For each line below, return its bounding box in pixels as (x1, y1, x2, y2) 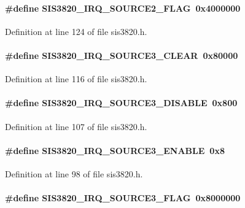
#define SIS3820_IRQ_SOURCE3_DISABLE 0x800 (5, 96, 238, 109)
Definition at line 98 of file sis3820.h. (5, 167, 143, 180)
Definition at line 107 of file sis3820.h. (5, 120, 147, 133)
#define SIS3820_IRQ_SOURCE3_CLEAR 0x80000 (5, 48, 238, 61)
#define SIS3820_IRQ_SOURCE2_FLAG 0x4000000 (5, 1, 241, 14)
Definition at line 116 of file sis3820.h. (5, 72, 147, 85)
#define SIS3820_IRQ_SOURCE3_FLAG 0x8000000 (5, 191, 241, 204)
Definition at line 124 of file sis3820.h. (5, 25, 147, 37)
